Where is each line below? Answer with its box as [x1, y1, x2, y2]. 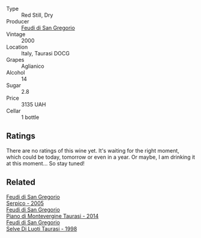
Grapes [6, 56, 25, 63]
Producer [6, 18, 29, 25]
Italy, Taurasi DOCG [21, 50, 70, 56]
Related [6, 177, 36, 188]
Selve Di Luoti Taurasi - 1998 [6, 225, 77, 232]
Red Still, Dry [21, 11, 53, 19]
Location [6, 43, 28, 50]
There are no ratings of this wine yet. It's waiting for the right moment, [6, 147, 180, 154]
